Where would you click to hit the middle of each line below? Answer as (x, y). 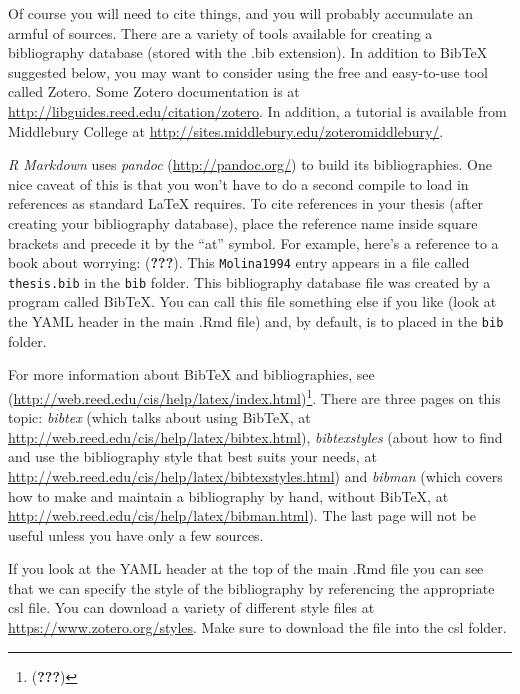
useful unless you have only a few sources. (136, 534)
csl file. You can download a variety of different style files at (191, 607)
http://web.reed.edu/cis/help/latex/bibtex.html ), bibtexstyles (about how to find (255, 436)
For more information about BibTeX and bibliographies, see (191, 374)
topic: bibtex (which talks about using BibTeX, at (159, 417)
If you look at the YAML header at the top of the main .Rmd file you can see (246, 568)
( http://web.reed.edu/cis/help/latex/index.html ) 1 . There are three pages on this (254, 396)
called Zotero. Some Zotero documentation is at (154, 91)
